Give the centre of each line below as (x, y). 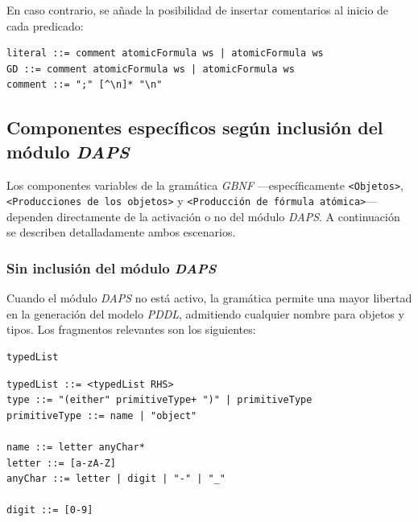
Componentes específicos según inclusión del (195, 127)
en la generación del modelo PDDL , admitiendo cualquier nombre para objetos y (205, 313)
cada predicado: (45, 25)
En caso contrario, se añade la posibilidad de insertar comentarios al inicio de (198, 10)
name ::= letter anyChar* (76, 448)
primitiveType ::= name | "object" (102, 415)
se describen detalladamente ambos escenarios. (121, 232)
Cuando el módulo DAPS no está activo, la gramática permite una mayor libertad (209, 298)
